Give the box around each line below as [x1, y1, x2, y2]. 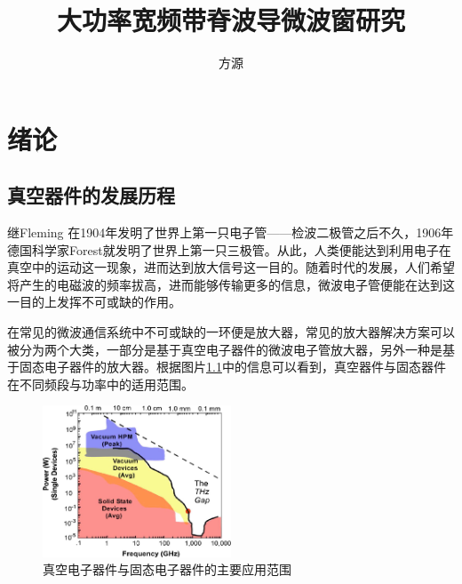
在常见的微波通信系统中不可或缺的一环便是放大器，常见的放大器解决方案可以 [7, 323, 455, 341]
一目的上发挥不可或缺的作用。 [7, 292, 181, 311]
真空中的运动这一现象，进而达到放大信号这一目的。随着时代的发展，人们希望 [7, 258, 455, 276]
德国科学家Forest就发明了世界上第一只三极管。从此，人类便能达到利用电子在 [7, 240, 451, 259]
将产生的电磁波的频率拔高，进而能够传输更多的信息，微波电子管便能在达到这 [7, 275, 455, 293]
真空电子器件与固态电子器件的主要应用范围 [43, 560, 291, 579]
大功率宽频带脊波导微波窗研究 [56, 2, 405, 38]
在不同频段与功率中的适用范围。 [7, 374, 194, 393]
